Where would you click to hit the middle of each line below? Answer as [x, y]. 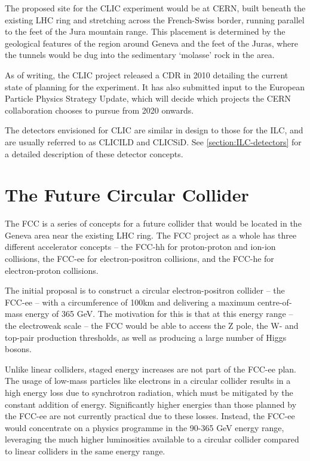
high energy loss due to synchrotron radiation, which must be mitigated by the [149, 392]
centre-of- [274, 302]
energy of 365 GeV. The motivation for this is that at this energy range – [159, 314]
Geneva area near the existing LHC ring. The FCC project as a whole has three [151, 235]
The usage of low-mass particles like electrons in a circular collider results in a [148, 381]
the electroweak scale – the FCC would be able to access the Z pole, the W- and [152, 325]
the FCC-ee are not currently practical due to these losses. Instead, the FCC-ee [150, 416]
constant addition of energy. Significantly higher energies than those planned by [151, 404]
